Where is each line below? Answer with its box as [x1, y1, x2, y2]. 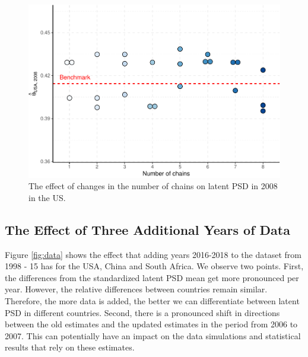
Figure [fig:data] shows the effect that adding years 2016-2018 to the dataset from [5, 248, 301, 260]
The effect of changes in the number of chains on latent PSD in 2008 [28, 180, 278, 192]
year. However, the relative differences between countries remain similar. [5, 283, 268, 295]
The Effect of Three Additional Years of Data [5, 220, 290, 238]
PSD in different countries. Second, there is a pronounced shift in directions [5, 306, 280, 318]
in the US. [28, 191, 66, 203]
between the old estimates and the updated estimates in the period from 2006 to [5, 318, 298, 330]
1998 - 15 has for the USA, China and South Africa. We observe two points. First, [5, 260, 304, 272]
